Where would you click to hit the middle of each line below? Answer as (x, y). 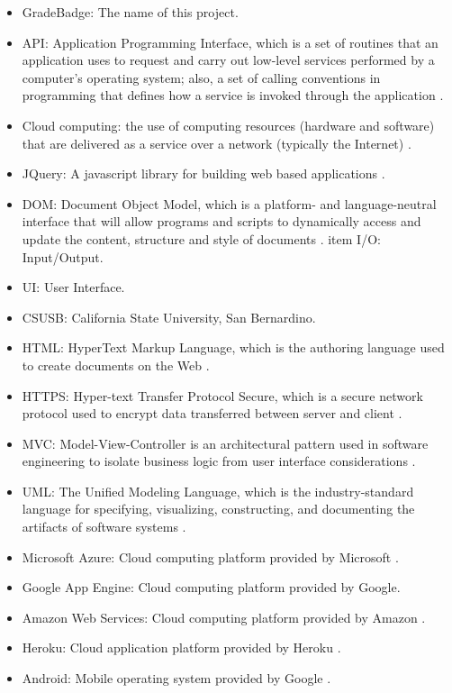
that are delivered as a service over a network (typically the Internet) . (217, 143)
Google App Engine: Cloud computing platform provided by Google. (211, 587)
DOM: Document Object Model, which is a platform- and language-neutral (229, 203)
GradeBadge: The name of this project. (130, 12)
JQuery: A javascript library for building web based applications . (203, 173)
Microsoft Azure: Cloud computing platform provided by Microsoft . (210, 556)
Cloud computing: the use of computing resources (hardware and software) (228, 125)
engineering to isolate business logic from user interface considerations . (219, 461)
